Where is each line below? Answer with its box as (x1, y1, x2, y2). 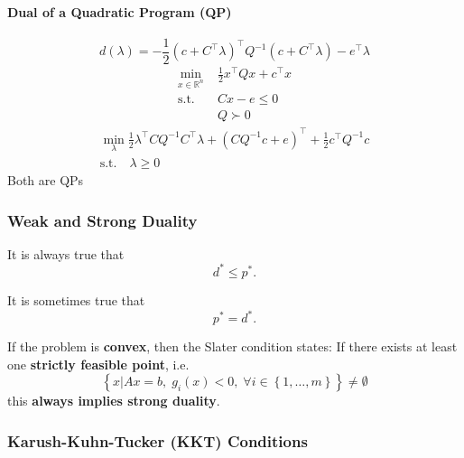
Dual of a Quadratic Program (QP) (7, 2, 232, 21)
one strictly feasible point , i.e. (7, 354, 190, 373)
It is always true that (7, 244, 125, 263)
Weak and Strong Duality (7, 209, 198, 231)
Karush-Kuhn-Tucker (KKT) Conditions (7, 429, 308, 452)
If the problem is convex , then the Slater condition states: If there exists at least (7, 337, 458, 356)
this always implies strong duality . (7, 391, 220, 410)
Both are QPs (7, 171, 84, 190)
